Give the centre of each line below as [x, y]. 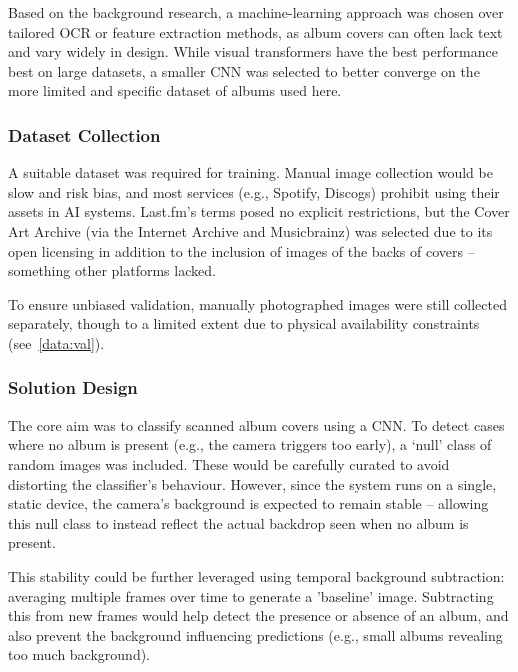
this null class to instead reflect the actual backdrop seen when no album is [238, 522]
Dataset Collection [84, 134]
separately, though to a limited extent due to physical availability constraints [244, 323]
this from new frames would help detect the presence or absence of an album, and [258, 615]
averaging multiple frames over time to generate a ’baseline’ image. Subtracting [251, 595]
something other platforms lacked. [112, 270]
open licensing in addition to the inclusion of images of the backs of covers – [241, 250]
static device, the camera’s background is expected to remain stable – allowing [248, 503]
